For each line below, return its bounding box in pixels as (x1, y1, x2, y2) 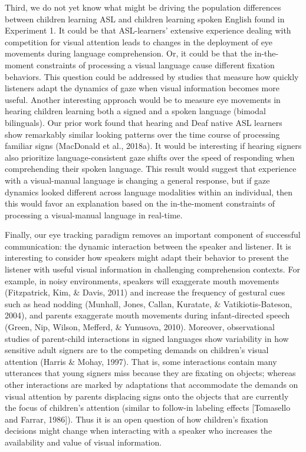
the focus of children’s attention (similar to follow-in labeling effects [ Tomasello (5, 401, 291, 414)
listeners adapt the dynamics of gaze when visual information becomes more (5, 82, 279, 94)
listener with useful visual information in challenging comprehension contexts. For (5, 263, 300, 275)
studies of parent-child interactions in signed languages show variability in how (5, 332, 289, 344)
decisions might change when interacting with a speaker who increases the (5, 424, 272, 437)
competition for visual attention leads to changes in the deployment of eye (5, 35, 273, 48)
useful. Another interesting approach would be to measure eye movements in (5, 93, 281, 105)
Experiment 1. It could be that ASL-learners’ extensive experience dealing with (5, 24, 291, 36)
